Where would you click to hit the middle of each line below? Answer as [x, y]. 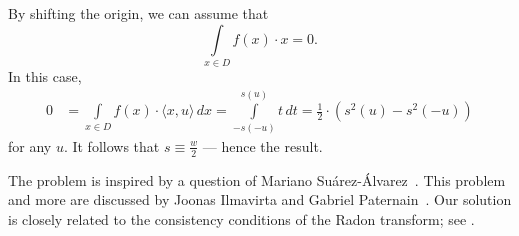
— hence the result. [262, 145]
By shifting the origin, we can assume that [138, 13]
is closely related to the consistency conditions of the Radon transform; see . [241, 218]
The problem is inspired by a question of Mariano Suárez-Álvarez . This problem [257, 179]
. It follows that [111, 145]
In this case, [45, 75]
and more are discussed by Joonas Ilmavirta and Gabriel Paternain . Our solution [260, 199]
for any [30, 145]
